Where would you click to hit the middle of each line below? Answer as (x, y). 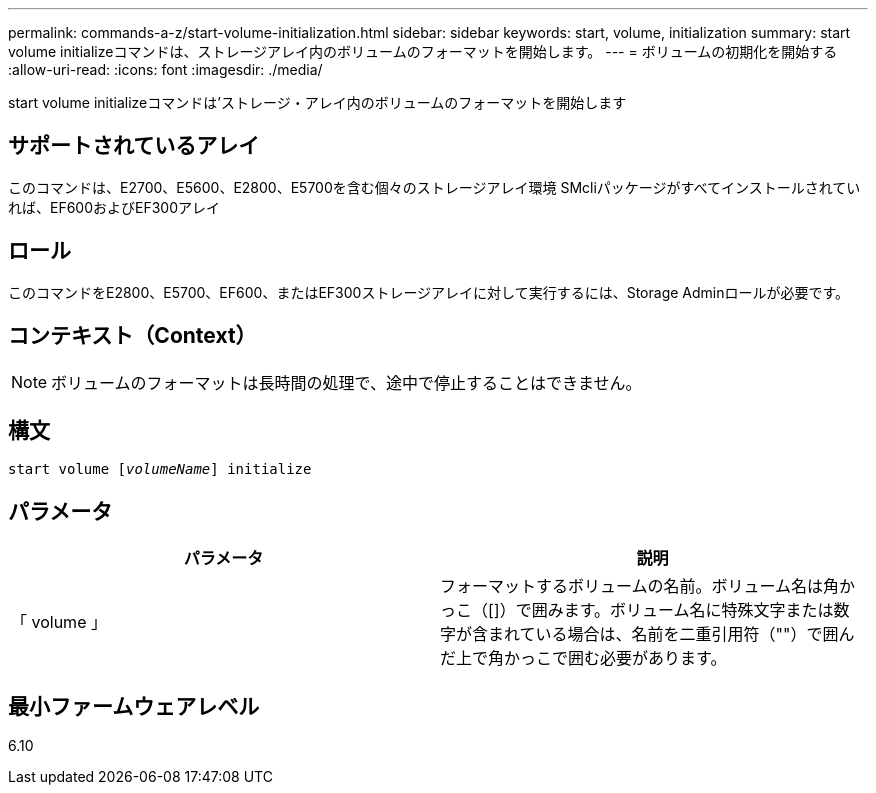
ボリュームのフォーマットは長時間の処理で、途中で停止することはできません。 (346, 382)
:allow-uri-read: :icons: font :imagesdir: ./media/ (165, 69)
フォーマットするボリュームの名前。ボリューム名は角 (640, 586)
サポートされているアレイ (134, 146)
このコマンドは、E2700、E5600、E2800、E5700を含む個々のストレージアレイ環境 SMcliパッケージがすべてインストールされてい (434, 187)
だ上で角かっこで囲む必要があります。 (583, 658)
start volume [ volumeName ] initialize (160, 469)
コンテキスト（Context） (132, 336)
